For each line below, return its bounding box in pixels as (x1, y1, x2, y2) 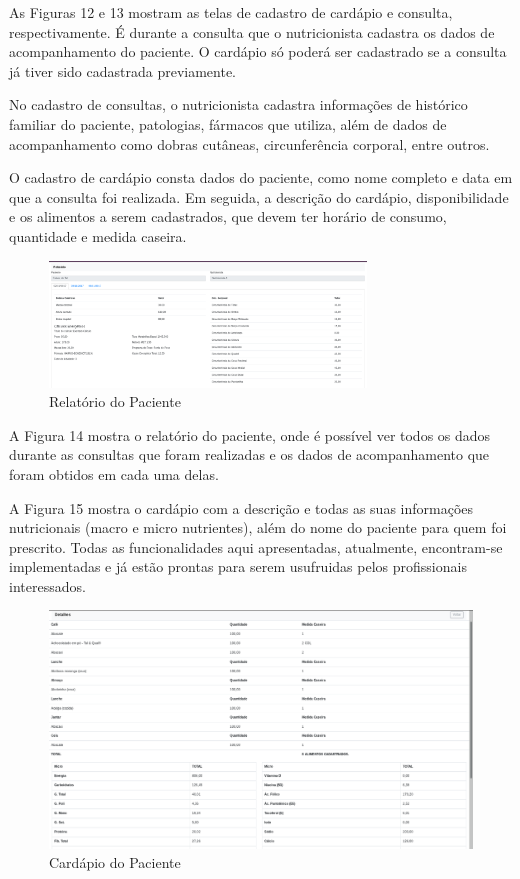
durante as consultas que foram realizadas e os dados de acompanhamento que (9, 444, 490, 465)
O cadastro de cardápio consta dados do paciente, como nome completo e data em (9, 167, 513, 188)
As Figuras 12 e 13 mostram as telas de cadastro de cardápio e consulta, (9, 2, 453, 22)
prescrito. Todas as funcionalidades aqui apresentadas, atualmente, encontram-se (9, 536, 503, 557)
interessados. (9, 575, 86, 596)
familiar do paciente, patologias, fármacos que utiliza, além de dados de (9, 113, 447, 134)
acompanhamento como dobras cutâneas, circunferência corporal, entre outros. (9, 133, 490, 154)
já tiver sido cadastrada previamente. (9, 60, 236, 81)
